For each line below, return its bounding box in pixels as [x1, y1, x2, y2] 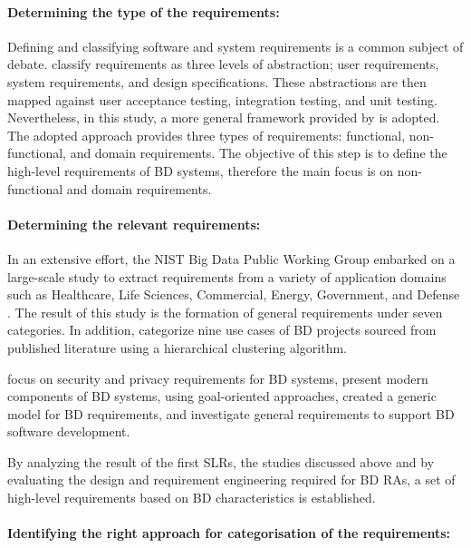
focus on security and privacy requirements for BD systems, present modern [7, 368, 428, 387]
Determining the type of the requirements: [7, 2, 280, 21]
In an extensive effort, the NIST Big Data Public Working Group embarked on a [7, 249, 456, 268]
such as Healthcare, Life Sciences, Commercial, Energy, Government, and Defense [7, 285, 460, 304]
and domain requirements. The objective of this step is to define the [70, 143, 447, 162]
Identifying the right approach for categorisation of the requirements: [7, 524, 450, 543]
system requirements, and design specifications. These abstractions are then [7, 72, 427, 91]
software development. [7, 422, 130, 441]
